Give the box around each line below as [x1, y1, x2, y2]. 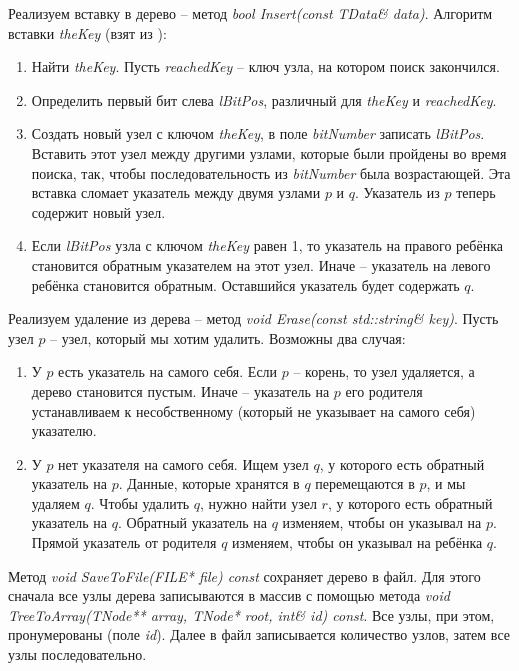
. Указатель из [355, 182, 440, 203]
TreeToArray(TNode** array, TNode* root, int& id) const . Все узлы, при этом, [8, 604, 495, 625]
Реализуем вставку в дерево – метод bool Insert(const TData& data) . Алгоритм [8, 3, 493, 23]
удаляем [31, 492, 80, 513]
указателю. [31, 420, 97, 441]
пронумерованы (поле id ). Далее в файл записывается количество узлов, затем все [8, 624, 510, 645]
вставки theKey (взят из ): [8, 22, 167, 43]
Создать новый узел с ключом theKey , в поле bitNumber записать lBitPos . [31, 123, 485, 144]
